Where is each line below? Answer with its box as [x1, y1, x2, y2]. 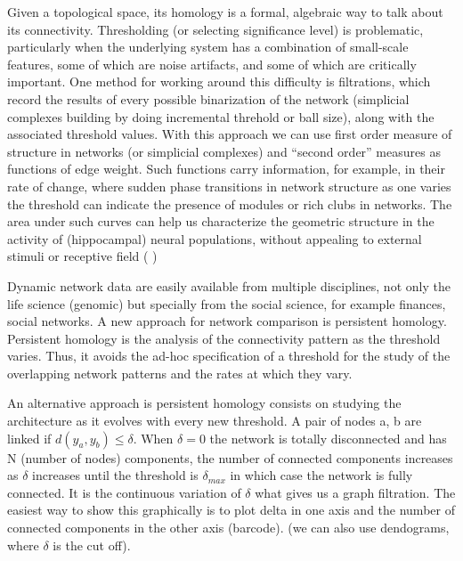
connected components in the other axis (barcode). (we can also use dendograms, [7, 518, 450, 537]
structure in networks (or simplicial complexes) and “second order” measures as [7, 142, 441, 160]
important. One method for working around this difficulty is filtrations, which [7, 72, 431, 91]
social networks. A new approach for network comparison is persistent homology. [7, 312, 447, 330]
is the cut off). [53, 535, 131, 554]
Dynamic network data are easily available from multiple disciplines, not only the [7, 276, 451, 295]
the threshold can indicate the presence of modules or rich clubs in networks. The [7, 194, 452, 213]
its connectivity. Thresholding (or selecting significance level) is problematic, [7, 20, 424, 38]
